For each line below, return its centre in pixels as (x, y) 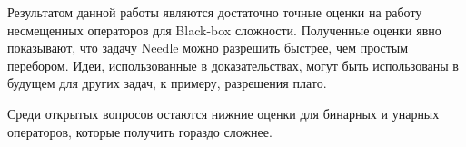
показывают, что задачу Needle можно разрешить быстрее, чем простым (208, 48)
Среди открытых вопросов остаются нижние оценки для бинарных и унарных (223, 113)
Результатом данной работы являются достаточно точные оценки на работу (215, 12)
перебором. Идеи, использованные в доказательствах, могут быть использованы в (233, 65)
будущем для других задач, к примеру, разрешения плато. (167, 83)
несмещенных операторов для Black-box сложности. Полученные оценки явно (224, 29)
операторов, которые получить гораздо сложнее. (140, 131)
